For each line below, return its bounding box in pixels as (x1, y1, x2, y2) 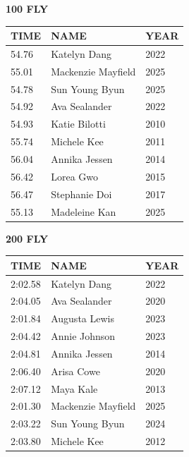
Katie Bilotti (51, 116, 106, 131)
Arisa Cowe (51, 363, 100, 378)
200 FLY (6, 231, 49, 245)
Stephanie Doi (51, 186, 112, 201)
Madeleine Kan (51, 204, 116, 219)
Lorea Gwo (51, 169, 99, 183)
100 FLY (6, 1, 49, 16)
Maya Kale (51, 381, 98, 396)
